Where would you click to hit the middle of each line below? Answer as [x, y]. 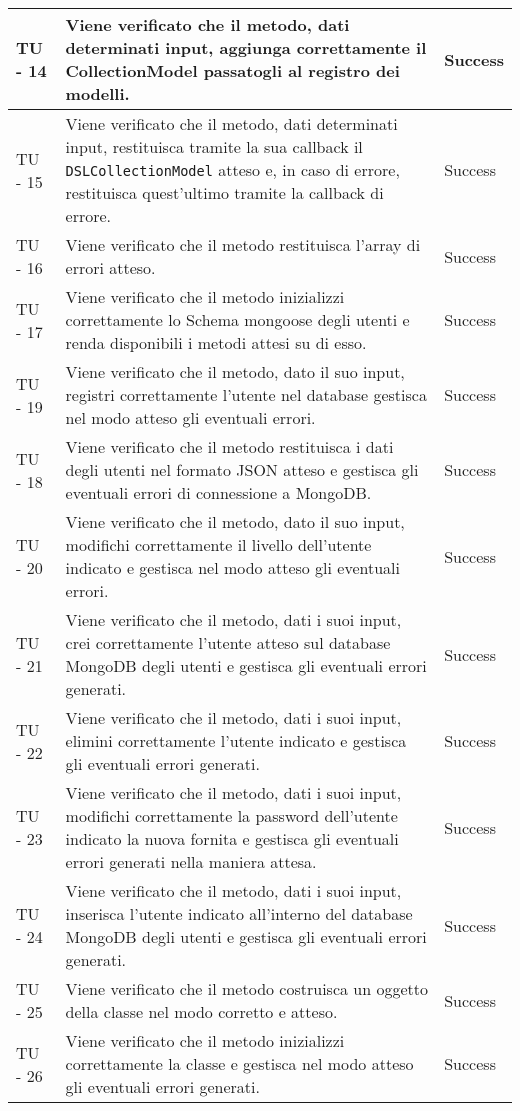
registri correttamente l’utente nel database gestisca [246, 394]
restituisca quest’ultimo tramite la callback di [224, 192]
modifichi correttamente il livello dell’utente [218, 544]
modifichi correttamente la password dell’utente [231, 815]
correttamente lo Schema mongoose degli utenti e [237, 319]
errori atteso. [110, 267]
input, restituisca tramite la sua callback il [214, 146]
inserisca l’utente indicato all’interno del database [239, 913]
